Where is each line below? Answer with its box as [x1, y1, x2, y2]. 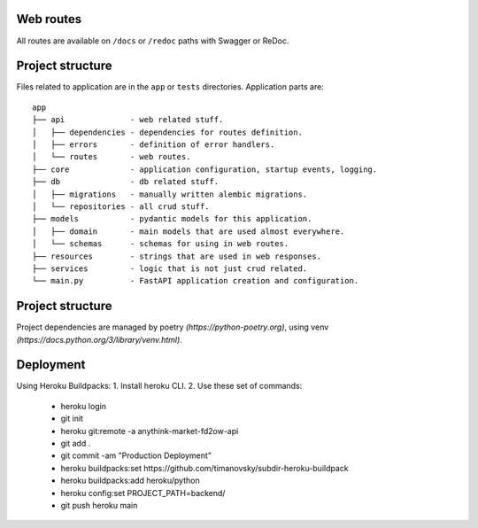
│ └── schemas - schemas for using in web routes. [32, 239, 289, 249]
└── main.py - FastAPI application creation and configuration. [32, 276, 359, 286]
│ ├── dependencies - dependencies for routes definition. [32, 127, 303, 137]
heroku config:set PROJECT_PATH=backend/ [60, 487, 226, 498]
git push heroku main [60, 501, 138, 510]
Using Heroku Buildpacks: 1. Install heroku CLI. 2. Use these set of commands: [16, 381, 303, 392]
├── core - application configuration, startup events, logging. [32, 164, 378, 175]
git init [60, 413, 84, 424]
